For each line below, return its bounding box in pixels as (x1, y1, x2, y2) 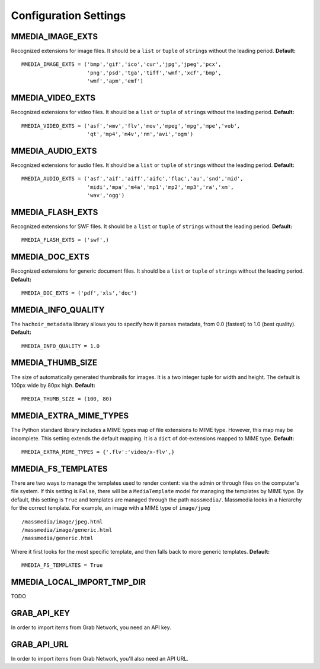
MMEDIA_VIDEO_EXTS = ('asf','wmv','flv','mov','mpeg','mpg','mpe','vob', (21, 122, 241, 129)
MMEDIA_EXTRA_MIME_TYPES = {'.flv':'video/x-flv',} (21, 449, 175, 456)
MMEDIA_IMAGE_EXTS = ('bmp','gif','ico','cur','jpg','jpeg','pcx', (21, 61, 222, 68)
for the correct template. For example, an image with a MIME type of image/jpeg (11, 504, 210, 512)
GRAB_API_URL (11, 639, 69, 649)
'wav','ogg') (87, 192, 125, 198)
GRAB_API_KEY (11, 608, 71, 618)
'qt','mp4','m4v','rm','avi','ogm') (87, 131, 194, 137)
